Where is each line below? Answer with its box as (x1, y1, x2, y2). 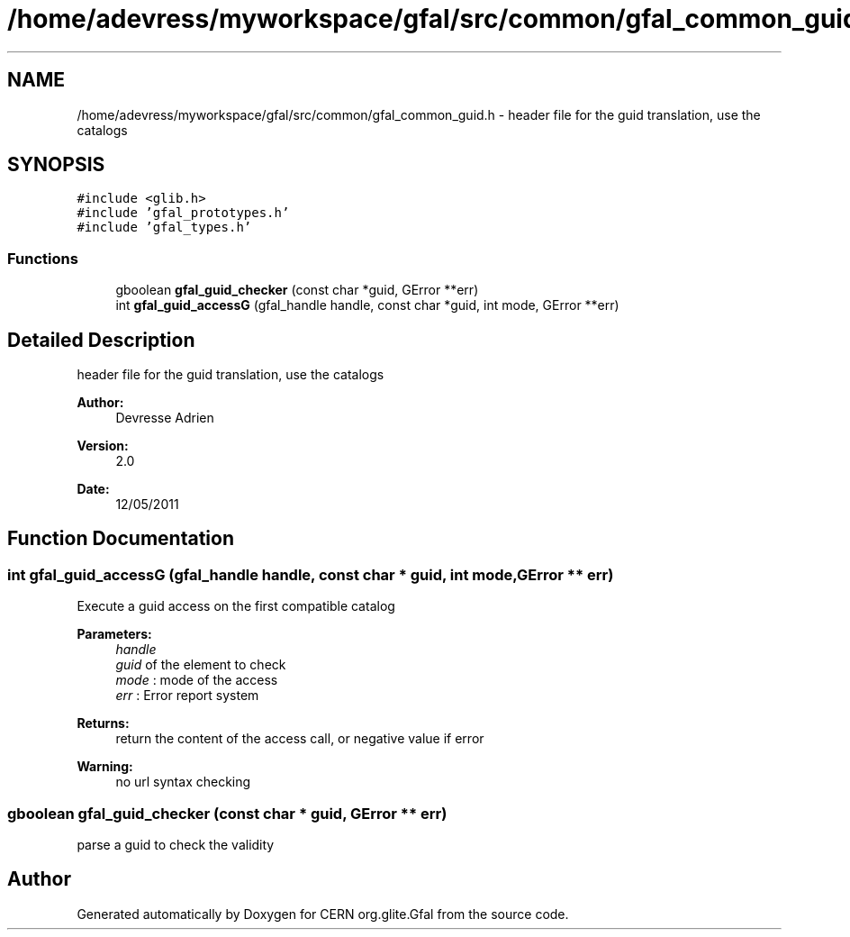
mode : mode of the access (115, 672, 278, 688)
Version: (77, 438, 129, 454)
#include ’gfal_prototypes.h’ (77, 205, 290, 221)
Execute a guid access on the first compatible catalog (77, 598, 395, 614)
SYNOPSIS (7, 153, 105, 177)
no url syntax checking (115, 774, 251, 790)
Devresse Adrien (115, 410, 214, 426)
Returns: (77, 715, 130, 732)
